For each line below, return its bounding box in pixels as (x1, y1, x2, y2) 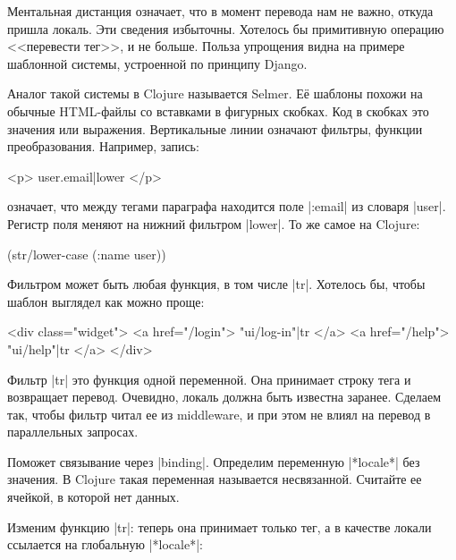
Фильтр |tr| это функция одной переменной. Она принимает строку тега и (7, 369, 411, 388)
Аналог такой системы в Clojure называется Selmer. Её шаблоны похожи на (7, 84, 423, 103)
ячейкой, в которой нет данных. (7, 488, 180, 506)
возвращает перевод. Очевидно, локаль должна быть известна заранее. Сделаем (7, 387, 442, 406)
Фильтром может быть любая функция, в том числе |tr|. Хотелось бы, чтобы (7, 275, 426, 293)
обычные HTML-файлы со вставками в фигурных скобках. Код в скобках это (7, 101, 429, 120)
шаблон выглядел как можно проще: (7, 292, 205, 310)
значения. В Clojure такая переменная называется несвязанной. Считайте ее (7, 470, 422, 488)
